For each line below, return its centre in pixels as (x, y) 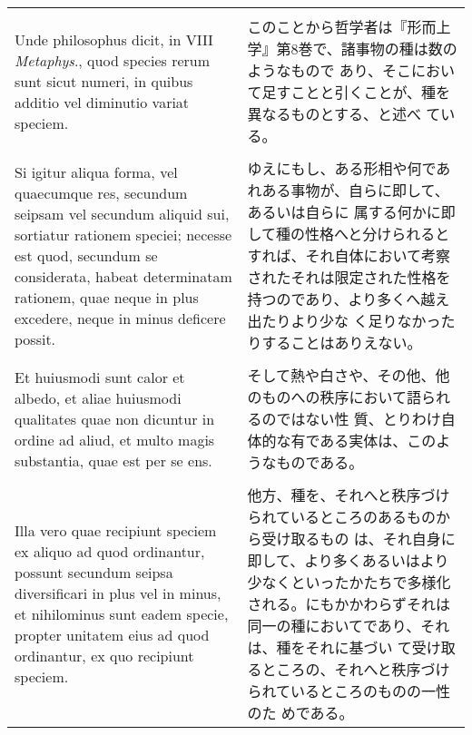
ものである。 (320, 462)
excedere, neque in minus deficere (120, 318)
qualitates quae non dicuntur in (115, 418)
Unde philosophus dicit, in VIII (114, 39)
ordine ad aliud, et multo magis (115, 439)
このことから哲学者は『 (327, 27)
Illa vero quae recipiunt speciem (116, 530)
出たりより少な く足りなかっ (344, 321)
